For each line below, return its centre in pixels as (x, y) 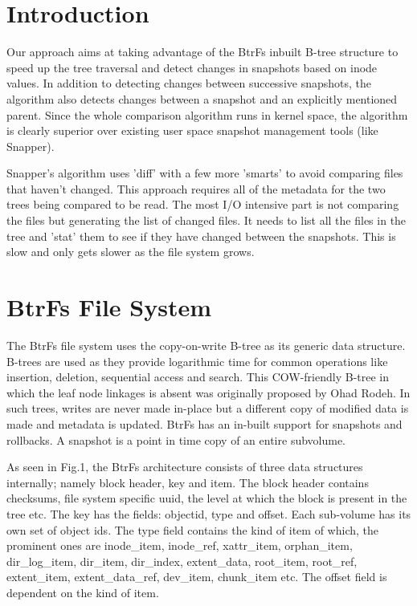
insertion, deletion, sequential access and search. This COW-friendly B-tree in (198, 377)
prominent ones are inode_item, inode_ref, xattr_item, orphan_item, (180, 545)
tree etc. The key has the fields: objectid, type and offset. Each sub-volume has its (209, 513)
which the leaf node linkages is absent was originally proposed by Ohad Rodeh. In (208, 392)
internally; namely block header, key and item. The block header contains (188, 482)
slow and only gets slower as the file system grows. (131, 252)
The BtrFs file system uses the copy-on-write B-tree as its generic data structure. (206, 345)
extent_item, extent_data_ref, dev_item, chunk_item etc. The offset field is (197, 577)
